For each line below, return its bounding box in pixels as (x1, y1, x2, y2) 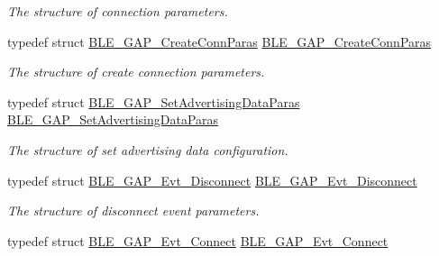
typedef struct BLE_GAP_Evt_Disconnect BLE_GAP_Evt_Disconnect (7, 170, 417, 189)
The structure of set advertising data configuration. (7, 140, 288, 159)
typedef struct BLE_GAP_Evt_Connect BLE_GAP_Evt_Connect (7, 231, 389, 250)
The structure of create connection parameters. (7, 62, 265, 81)
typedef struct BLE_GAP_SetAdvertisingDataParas (7, 92, 300, 111)
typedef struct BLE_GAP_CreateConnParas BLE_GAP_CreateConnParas (7, 32, 432, 50)
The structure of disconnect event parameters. (7, 201, 260, 220)
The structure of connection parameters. (7, 2, 228, 20)
